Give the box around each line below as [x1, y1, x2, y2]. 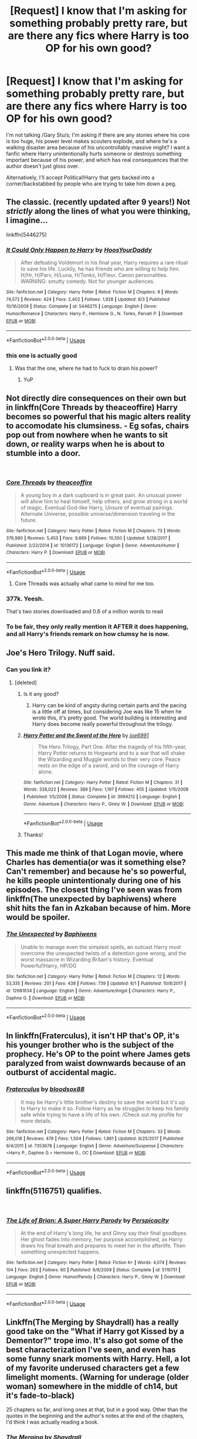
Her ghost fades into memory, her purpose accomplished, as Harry [20, 1235, 183, 1242]
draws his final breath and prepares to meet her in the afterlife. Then [20, 1242, 186, 1249]
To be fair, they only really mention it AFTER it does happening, [6, 622, 189, 630]
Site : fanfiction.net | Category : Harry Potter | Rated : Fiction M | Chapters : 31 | [23, 779, 183, 785]
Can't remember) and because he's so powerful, [6, 867, 186, 877]
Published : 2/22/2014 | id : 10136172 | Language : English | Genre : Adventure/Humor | [6, 542, 179, 548]
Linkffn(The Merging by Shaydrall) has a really [6, 1317, 179, 1327]
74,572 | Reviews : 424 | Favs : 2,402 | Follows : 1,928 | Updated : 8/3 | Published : [6, 296, 171, 302]
